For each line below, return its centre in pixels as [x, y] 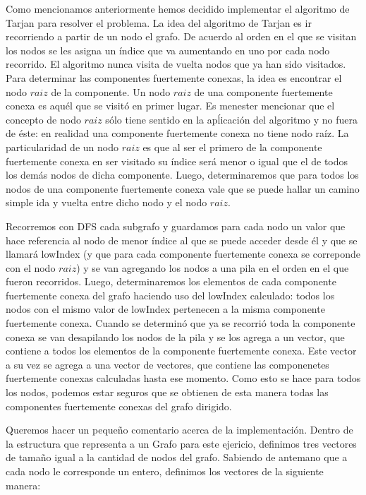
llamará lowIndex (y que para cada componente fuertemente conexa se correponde [183, 254]
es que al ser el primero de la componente [232, 147]
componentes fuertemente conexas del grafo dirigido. [119, 406]
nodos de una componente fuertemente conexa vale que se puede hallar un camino [183, 188]
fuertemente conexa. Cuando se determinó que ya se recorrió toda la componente [181, 323]
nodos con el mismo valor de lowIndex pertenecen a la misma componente [165, 309]
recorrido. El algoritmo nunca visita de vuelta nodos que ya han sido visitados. [176, 64]
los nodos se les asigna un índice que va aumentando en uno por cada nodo [168, 50]
